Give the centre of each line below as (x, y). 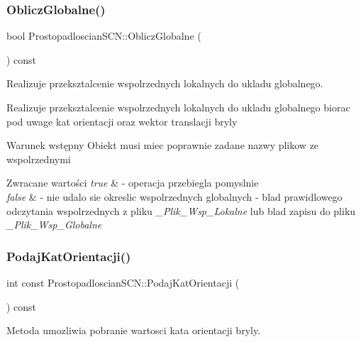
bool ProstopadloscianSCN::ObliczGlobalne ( (104, 36)
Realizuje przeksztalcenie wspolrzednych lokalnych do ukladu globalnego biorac (178, 107)
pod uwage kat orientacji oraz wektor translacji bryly (122, 121)
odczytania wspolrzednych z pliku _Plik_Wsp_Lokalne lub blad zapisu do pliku (181, 210)
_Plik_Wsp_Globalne (54, 225)
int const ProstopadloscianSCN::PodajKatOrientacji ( (123, 282)
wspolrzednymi (39, 159)
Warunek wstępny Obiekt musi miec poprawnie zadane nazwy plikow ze (163, 145)
